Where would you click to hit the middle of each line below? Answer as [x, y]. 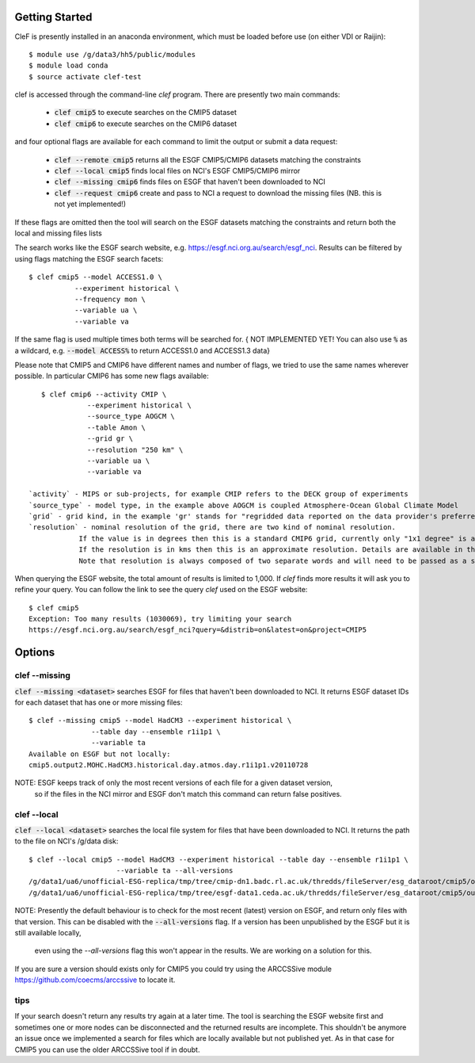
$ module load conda [68, 66]
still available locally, [48, 933]
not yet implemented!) [90, 204]
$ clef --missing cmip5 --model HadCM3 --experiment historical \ [160, 721]
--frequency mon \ [110, 299]
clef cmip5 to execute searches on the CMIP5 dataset [145, 113]
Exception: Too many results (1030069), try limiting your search [160, 619]
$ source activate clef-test [85, 76]
